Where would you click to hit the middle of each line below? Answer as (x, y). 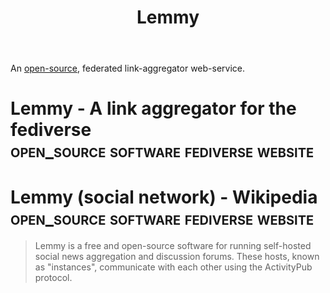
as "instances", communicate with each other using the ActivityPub (173, 267)
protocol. (53, 278)
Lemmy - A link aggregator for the (153, 108)
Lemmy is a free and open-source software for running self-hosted (173, 246)
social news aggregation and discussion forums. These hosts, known (177, 257)
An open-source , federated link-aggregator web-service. (128, 68)
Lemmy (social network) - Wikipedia (164, 197)
